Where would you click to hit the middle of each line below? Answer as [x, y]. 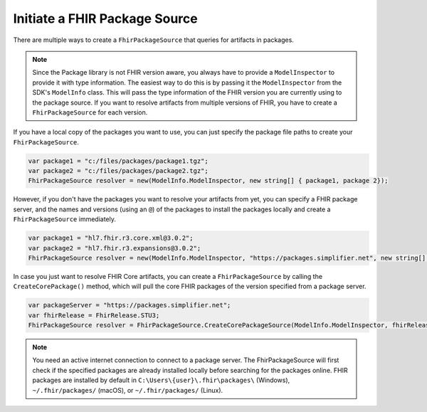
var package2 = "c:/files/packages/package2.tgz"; [118, 171]
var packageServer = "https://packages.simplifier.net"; [130, 305]
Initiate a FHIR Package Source [106, 19]
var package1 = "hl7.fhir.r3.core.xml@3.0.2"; [111, 238]
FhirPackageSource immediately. [65, 219]
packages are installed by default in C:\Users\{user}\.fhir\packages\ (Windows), [161, 380]
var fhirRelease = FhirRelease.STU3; [94, 315]
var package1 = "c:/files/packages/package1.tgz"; [118, 161]
